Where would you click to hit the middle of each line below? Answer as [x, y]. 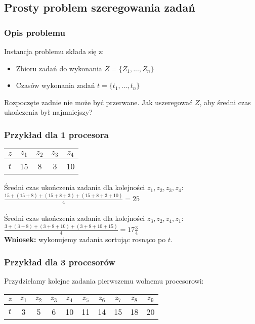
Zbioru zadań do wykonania [59, 68]
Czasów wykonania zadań [55, 85]
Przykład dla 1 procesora [56, 134]
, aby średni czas [225, 102]
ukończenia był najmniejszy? [48, 112]
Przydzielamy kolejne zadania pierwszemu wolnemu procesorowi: [104, 281]
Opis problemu [35, 32]
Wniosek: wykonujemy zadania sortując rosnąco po [85, 239]
